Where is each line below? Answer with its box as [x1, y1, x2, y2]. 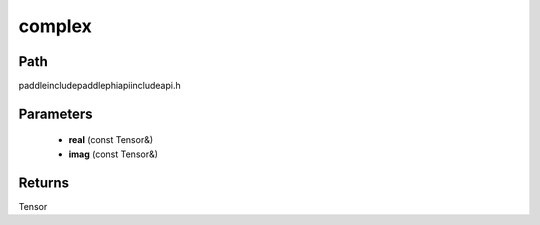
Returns [18, 174, 70, 191]
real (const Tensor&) [68, 134, 154, 146]
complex [18, 15, 92, 37]
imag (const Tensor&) [68, 148, 159, 160]
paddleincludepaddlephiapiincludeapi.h [18, 80, 181, 92]
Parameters [18, 105, 93, 122]
